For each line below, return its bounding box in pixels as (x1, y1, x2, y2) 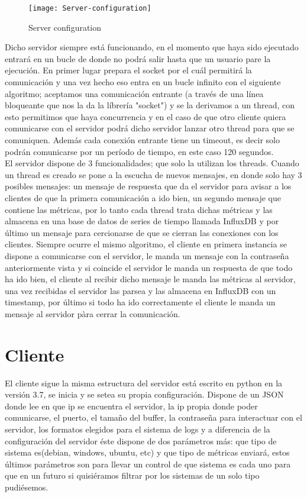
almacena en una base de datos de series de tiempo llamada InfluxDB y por (5, 215, 279, 227)
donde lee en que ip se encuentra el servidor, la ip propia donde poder (5, 399, 258, 412)
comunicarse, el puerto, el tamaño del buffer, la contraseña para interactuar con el (5, 411, 302, 424)
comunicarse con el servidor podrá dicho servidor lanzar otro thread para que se (5, 122, 295, 134)
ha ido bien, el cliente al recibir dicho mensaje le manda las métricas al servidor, (5, 273, 296, 285)
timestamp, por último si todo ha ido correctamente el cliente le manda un (5, 296, 276, 308)
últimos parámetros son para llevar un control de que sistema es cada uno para (5, 457, 291, 470)
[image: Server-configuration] (28, 4, 151, 12)
